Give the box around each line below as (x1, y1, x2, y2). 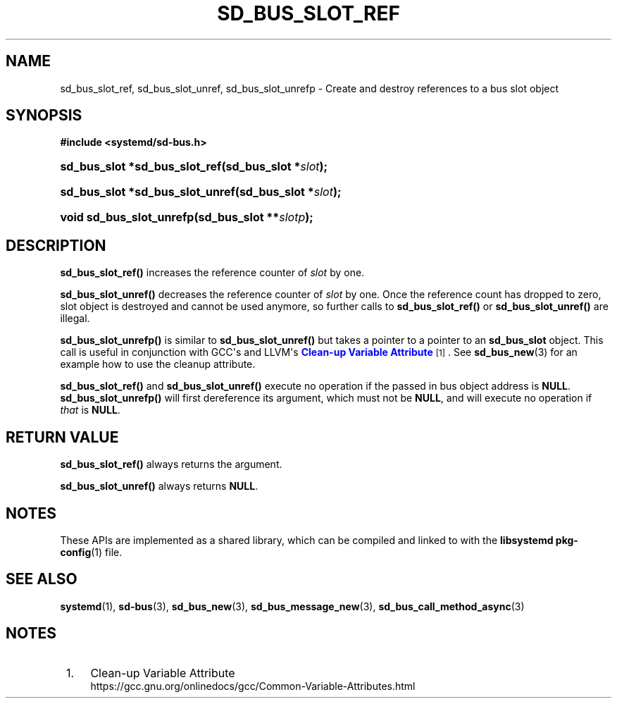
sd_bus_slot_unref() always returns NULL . (60, 480, 258, 493)
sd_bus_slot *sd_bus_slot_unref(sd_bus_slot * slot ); (60, 185, 342, 199)
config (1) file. (60, 545, 123, 558)
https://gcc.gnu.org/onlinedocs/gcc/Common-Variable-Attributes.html (90, 679, 416, 692)
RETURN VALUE (6, 428, 119, 446)
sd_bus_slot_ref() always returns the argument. (60, 458, 282, 471)
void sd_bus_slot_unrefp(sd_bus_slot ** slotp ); (60, 210, 313, 225)
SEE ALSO (6, 570, 77, 588)
